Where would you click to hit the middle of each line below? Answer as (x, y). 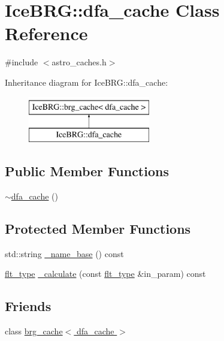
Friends (28, 306)
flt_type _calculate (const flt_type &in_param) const (105, 274)
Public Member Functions (87, 171)
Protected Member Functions (98, 228)
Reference (46, 33)
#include (22, 62)
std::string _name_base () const (64, 253)
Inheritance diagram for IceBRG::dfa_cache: (87, 82)
